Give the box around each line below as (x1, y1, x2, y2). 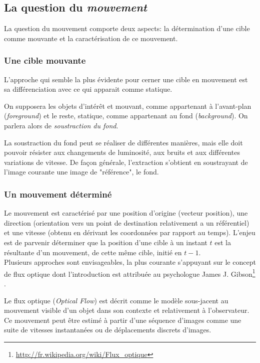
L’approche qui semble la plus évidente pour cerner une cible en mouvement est (4, 74, 248, 84)
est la (214, 237, 231, 247)
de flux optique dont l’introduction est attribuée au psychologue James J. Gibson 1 (4, 267, 255, 279)
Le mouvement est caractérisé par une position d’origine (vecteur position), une (4, 208, 248, 218)
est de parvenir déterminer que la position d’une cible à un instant (4, 237, 207, 247)
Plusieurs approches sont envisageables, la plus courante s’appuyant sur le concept (4, 257, 256, 267)
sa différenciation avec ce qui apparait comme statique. (4, 84, 172, 94)
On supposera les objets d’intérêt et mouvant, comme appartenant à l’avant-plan (4, 100, 251, 111)
